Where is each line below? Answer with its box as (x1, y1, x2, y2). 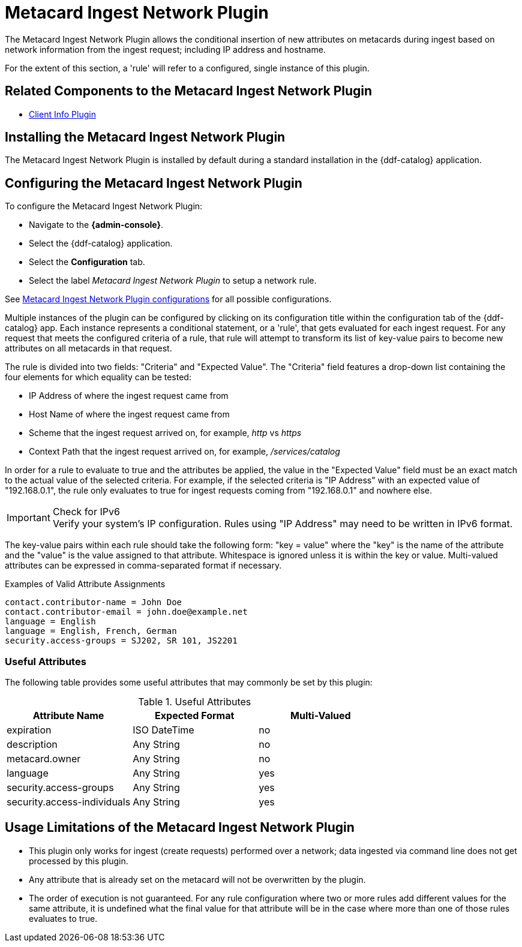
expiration (7, 724, 52, 736)
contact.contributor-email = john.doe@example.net (5, 607, 248, 617)
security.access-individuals (7, 796, 131, 808)
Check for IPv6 (52, 506, 120, 518)
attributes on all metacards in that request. (5, 343, 172, 354)
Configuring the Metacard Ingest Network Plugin (5, 175, 302, 191)
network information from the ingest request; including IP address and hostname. (5, 44, 326, 55)
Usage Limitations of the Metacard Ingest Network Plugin (5, 820, 355, 835)
